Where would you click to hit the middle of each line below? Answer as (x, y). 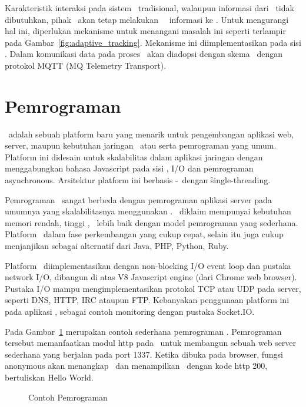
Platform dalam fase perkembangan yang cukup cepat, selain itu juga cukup (144, 234)
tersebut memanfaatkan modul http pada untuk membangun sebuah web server (151, 343)
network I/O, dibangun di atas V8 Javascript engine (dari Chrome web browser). (151, 277)
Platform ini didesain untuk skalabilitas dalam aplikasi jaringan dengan (134, 157)
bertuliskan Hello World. (49, 377)
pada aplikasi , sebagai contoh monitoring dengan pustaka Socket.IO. (130, 311)
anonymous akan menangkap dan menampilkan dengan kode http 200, (136, 366)
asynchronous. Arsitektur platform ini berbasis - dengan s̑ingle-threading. (138, 180)
